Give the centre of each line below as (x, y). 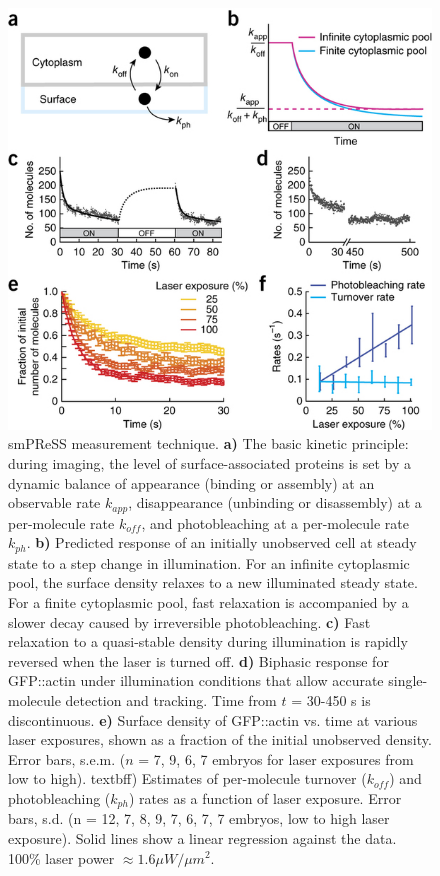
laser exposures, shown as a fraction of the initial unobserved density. (220, 739)
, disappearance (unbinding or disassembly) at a (275, 502)
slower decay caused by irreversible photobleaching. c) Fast (189, 621)
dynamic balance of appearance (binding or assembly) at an (191, 482)
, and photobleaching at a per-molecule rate (275, 522)
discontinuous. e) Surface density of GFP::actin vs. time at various (213, 719)
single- (408, 680)
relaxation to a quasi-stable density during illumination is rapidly (208, 641)
